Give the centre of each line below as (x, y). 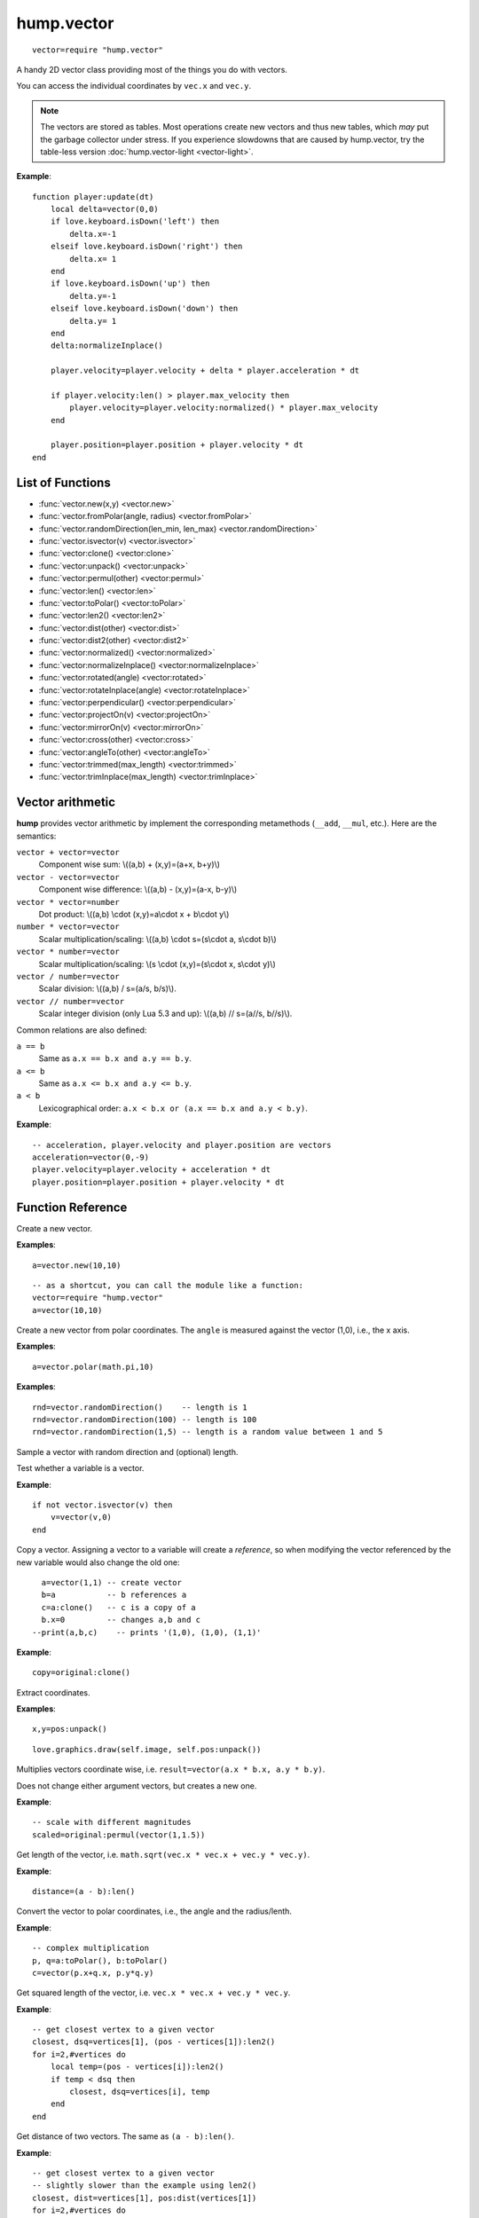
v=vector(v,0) (81, 1518)
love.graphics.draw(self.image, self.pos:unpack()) (147, 1749)
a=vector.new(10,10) (77, 1265)
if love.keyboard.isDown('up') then (130, 283)
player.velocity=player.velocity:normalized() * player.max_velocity (224, 408)
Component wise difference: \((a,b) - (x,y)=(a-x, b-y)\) (138, 889)
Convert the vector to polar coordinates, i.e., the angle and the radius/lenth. (154, 1911)
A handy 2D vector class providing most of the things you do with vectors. (152, 69)
